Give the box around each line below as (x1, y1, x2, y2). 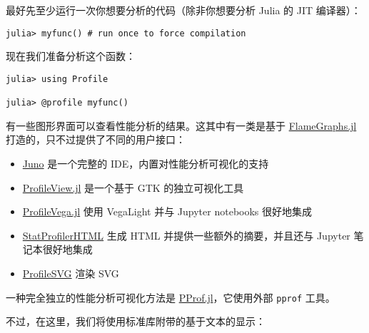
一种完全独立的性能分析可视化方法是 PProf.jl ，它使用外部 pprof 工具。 (6, 290, 335, 304)
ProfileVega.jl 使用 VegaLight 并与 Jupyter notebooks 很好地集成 (22, 204, 313, 219)
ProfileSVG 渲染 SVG (22, 265, 119, 280)
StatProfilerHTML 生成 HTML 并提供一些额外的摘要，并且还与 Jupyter (22, 227, 350, 242)
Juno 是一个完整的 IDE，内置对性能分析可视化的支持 (22, 156, 269, 170)
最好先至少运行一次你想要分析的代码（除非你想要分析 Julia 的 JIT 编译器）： (6, 3, 361, 17)
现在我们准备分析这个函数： (6, 48, 136, 63)
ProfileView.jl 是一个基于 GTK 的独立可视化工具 (22, 180, 244, 195)
